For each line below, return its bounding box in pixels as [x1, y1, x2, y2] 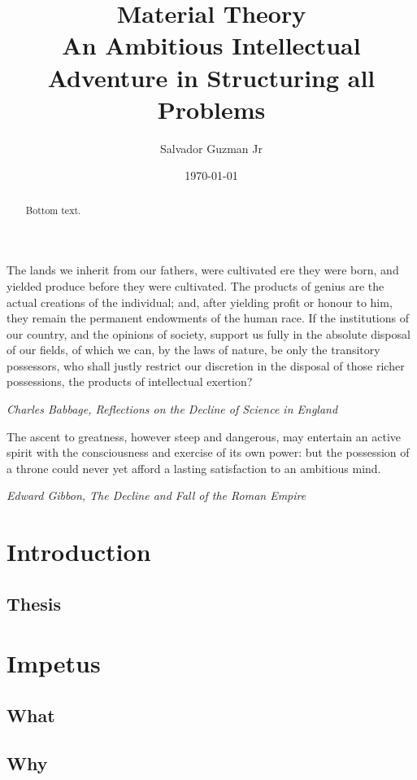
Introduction [7, 535, 151, 568]
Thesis [7, 590, 62, 616]
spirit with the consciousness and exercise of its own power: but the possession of [7, 444, 410, 461]
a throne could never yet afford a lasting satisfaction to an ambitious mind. [7, 459, 381, 476]
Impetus [7, 646, 101, 680]
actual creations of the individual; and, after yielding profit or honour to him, [7, 293, 393, 310]
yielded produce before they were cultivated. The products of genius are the [7, 277, 384, 294]
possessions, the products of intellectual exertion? [7, 373, 253, 390]
